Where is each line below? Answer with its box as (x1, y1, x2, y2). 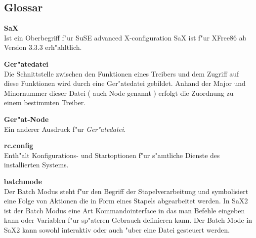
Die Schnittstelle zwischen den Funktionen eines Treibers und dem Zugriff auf (4, 68, 239, 79)
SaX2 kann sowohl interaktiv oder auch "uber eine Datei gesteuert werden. (4, 224, 230, 235)
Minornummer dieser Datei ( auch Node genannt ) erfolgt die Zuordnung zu (4, 87, 234, 98)
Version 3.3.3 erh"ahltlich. (4, 42, 82, 52)
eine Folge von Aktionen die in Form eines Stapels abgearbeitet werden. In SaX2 (4, 196, 248, 206)
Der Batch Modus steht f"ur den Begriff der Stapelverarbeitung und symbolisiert (4, 186, 249, 196)
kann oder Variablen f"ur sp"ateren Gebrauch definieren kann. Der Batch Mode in (4, 215, 253, 225)
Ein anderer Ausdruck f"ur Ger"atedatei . (4, 123, 126, 134)
